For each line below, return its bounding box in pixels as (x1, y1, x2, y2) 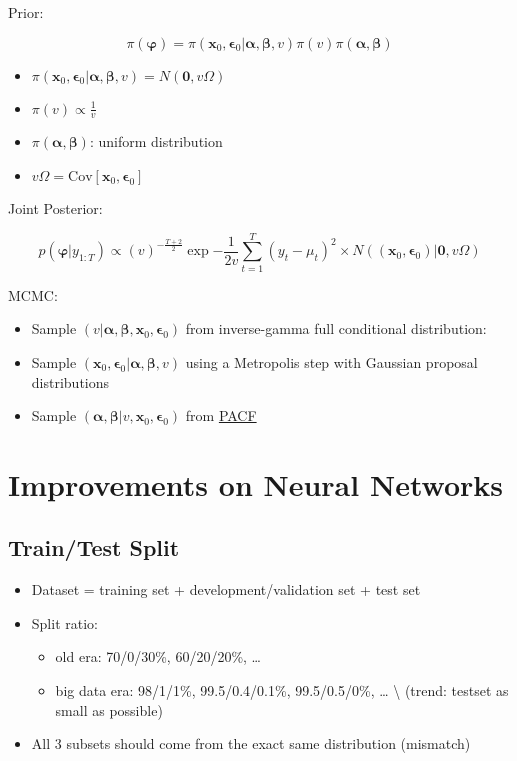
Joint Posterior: (8, 198, 103, 219)
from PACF (185, 405, 257, 426)
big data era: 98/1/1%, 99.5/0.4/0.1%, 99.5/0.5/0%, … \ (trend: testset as (55, 680, 509, 701)
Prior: (8, 2, 44, 22)
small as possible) (55, 699, 163, 720)
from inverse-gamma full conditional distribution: (185, 318, 487, 339)
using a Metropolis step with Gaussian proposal (185, 351, 478, 372)
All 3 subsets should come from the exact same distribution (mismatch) (31, 733, 471, 754)
